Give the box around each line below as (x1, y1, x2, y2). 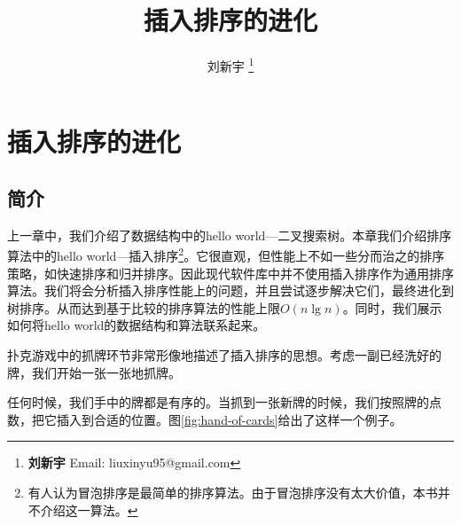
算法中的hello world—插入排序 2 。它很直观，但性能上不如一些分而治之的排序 (7, 244, 445, 265)
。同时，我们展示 (342, 298, 442, 317)
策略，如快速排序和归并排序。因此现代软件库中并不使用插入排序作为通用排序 (7, 263, 454, 282)
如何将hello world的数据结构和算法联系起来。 (7, 316, 266, 334)
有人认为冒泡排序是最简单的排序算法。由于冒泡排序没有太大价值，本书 (27, 482, 438, 501)
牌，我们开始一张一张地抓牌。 (7, 363, 181, 381)
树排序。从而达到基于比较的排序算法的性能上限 (7, 298, 280, 317)
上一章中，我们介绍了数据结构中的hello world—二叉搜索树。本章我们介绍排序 (7, 225, 452, 244)
